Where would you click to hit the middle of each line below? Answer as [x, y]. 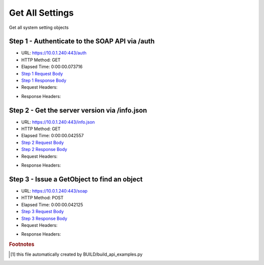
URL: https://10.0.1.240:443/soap [55, 191]
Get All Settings [41, 13]
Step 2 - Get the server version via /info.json [78, 110]
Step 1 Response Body [44, 80]
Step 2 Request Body [43, 143]
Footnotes [22, 244]
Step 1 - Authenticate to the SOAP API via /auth [82, 41]
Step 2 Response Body [44, 149]
